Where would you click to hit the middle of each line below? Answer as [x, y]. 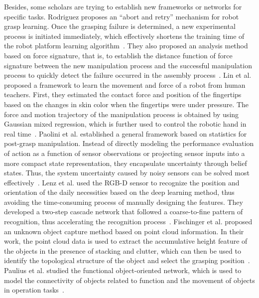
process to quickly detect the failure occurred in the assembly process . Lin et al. [128, 75]
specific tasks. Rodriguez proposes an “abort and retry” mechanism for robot [122, 16]
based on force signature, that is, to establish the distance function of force [118, 55]
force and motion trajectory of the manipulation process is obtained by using [122, 114]
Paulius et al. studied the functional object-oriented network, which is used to [123, 270]
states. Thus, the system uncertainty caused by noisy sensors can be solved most [127, 173]
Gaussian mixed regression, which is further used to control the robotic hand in [125, 124]
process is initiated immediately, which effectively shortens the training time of [124, 36]
